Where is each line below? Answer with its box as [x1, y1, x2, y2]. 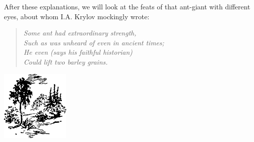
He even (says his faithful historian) [23, 47, 133, 57]
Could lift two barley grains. [23, 56, 108, 67]
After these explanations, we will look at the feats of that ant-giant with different [4, 1, 251, 11]
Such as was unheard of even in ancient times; [23, 37, 165, 47]
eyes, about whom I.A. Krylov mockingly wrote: [4, 11, 150, 21]
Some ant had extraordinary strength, [23, 28, 136, 38]
